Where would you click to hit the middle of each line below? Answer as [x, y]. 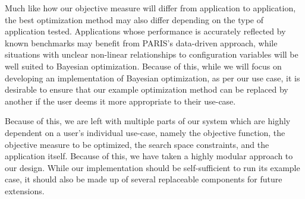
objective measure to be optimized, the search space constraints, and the [137, 144]
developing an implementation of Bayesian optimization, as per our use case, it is [152, 78]
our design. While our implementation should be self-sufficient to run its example [152, 167]
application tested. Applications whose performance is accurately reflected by [145, 31]
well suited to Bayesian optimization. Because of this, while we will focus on [143, 66]
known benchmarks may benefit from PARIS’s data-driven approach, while [141, 42]
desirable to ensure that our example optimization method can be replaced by [147, 89]
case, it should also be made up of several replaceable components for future [144, 179]
